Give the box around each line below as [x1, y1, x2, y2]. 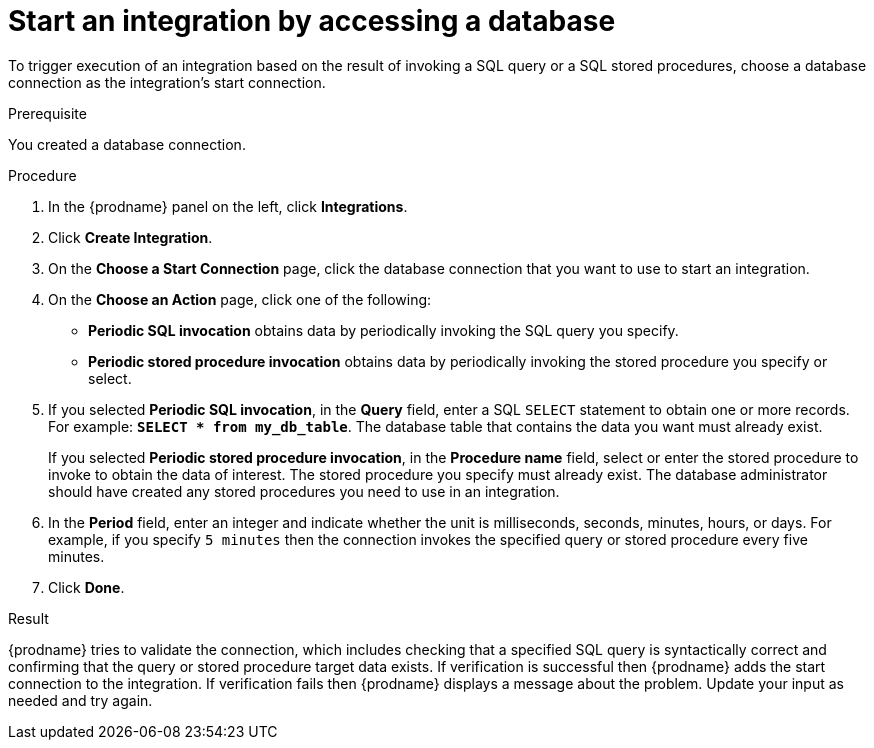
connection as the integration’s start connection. [8, 73, 326, 91]
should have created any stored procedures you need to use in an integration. [48, 482, 560, 500]
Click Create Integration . [48, 228, 213, 246]
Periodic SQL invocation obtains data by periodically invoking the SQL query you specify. [88, 321, 679, 339]
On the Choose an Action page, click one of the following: [48, 290, 432, 308]
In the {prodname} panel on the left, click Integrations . [48, 197, 408, 215]
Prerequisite [8, 104, 87, 122]
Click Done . [48, 578, 125, 596]
